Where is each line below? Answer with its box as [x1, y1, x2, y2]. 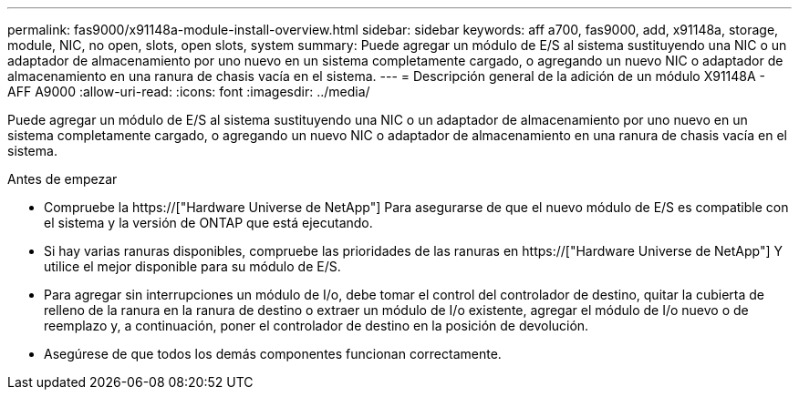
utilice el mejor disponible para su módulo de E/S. [44, 259, 341, 274]
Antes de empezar [7, 171, 118, 187]
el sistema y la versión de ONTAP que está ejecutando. [44, 215, 373, 230]
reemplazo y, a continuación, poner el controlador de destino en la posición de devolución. [44, 318, 589, 333]
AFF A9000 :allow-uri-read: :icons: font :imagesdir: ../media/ [7, 84, 370, 99]
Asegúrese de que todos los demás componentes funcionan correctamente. [44, 346, 502, 361]
